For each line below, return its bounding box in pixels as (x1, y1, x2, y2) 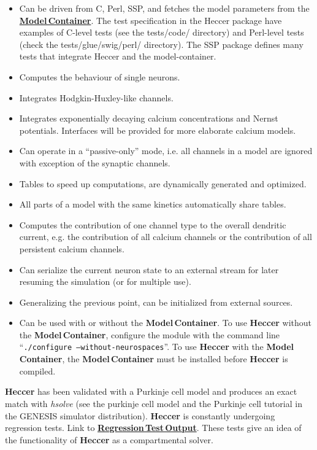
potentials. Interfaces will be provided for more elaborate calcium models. (19, 123, 296, 136)
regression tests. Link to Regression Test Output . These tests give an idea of (5, 421, 302, 434)
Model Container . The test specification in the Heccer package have (19, 14, 282, 26)
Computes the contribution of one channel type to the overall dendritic (19, 218, 286, 231)
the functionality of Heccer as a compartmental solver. (5, 433, 213, 446)
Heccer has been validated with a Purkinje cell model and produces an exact (5, 385, 297, 398)
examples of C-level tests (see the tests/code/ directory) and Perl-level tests (19, 26, 304, 39)
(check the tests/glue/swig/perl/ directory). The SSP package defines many (19, 37, 304, 50)
